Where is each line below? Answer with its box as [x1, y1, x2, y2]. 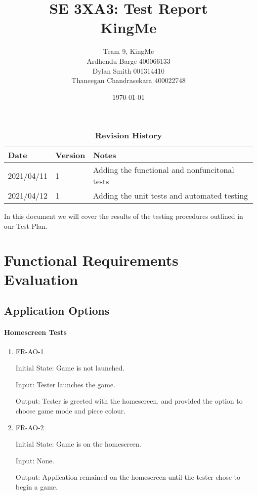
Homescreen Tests [4, 327, 67, 337]
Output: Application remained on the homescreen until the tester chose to [15, 472, 240, 482]
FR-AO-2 [15, 422, 44, 432]
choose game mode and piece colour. [15, 405, 126, 415]
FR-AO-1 [15, 346, 44, 356]
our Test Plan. [4, 220, 47, 231]
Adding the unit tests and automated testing [93, 190, 248, 202]
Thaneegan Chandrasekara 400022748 [71, 75, 186, 85]
